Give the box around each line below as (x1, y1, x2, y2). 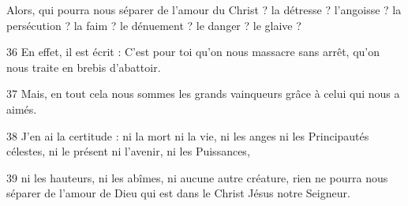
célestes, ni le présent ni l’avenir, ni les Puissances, (6, 143, 250, 159)
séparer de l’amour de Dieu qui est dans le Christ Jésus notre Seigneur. (6, 185, 350, 201)
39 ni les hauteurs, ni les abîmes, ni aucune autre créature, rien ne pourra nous (6, 169, 388, 185)
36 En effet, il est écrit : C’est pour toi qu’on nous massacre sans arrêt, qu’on (6, 43, 380, 60)
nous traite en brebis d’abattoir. (6, 58, 161, 75)
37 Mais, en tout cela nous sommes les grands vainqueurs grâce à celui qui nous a (6, 85, 400, 102)
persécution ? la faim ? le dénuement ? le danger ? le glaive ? (6, 17, 301, 33)
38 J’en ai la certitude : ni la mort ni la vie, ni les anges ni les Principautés (6, 127, 369, 144)
